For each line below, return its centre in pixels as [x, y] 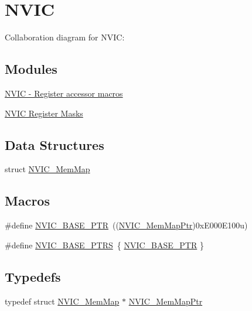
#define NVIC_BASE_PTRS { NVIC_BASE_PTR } [104, 245]
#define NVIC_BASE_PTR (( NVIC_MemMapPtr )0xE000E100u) [126, 225]
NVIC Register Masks [44, 113]
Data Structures [55, 144]
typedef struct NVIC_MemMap [62, 301]
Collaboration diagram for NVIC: [65, 37]
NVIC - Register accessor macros [64, 93]
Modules [31, 69]
